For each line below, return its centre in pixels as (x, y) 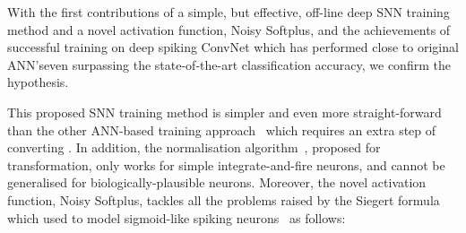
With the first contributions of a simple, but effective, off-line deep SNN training (229, 12)
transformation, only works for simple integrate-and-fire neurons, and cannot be (226, 164)
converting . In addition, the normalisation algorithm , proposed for (194, 147)
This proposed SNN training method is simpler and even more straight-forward (224, 112)
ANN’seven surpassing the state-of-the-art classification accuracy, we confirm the (229, 64)
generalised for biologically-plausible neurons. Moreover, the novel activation (217, 182)
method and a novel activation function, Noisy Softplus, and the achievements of (229, 29)
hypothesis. (38, 82)
